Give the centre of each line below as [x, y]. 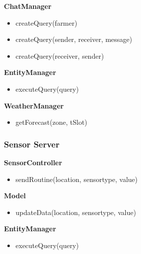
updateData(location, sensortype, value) [76, 212]
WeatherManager [34, 105]
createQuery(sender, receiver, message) [74, 39]
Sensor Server [32, 144]
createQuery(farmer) [46, 22]
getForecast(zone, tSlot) [51, 122]
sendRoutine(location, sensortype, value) [77, 179]
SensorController [33, 162]
